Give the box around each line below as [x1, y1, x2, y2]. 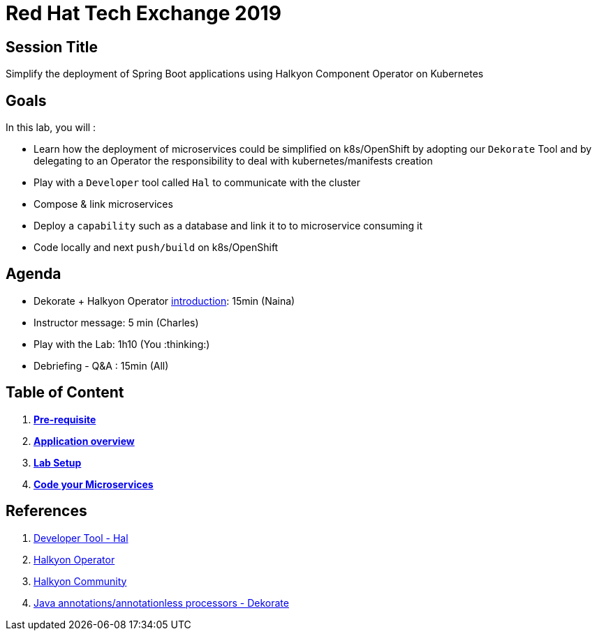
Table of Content [6, 384, 124, 402]
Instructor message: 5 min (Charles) [34, 316, 199, 328]
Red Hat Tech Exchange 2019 [6, 1, 281, 25]
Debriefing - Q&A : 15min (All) [34, 359, 169, 372]
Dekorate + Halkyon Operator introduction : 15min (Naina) [34, 294, 295, 307]
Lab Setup [34, 456, 82, 469]
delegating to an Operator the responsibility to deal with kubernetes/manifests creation [34, 155, 433, 167]
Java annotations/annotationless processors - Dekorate [34, 596, 289, 609]
